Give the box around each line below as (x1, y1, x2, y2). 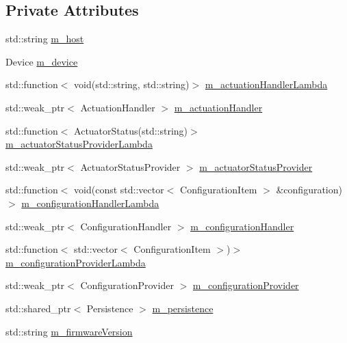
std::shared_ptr (5, 301, 71, 315)
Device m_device (5, 54, 78, 68)
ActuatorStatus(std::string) (74, 123, 188, 137)
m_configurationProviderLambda (5, 255, 146, 269)
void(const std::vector (74, 182, 164, 197)
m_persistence (152, 301, 214, 315)
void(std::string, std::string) (74, 77, 190, 92)
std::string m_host (5, 31, 84, 46)
